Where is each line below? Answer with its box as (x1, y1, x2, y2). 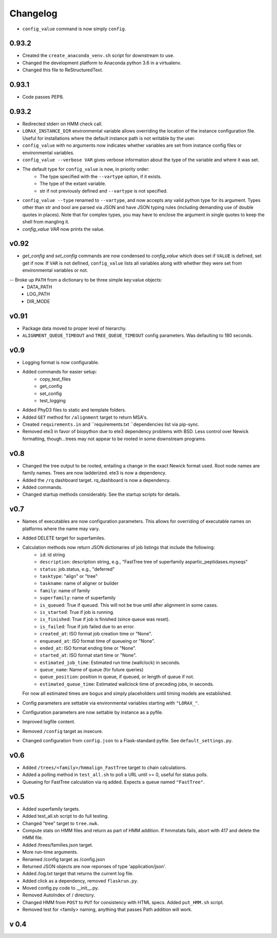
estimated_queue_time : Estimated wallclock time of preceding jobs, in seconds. (39, 681, 214, 687)
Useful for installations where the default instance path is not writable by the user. (22, 135, 195, 141)
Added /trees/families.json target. (22, 841, 93, 848)
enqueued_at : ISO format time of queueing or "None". (39, 637, 155, 644)
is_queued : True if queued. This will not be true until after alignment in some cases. (39, 602, 218, 608)
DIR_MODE (27, 298, 50, 304)
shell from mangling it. (22, 219, 69, 225)
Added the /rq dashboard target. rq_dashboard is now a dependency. (22, 477, 171, 483)
